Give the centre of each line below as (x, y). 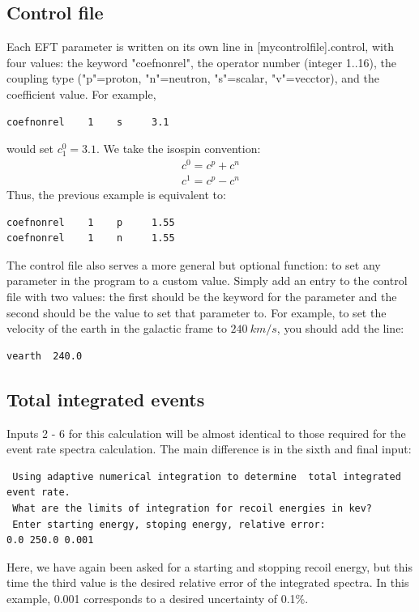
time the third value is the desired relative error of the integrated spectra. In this (208, 582)
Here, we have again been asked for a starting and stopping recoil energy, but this (210, 566)
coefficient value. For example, (81, 93)
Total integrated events (106, 399)
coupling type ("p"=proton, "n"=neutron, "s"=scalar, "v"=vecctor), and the (193, 78)
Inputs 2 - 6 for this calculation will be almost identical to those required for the (206, 433)
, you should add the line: (340, 328)
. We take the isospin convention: (179, 149)
